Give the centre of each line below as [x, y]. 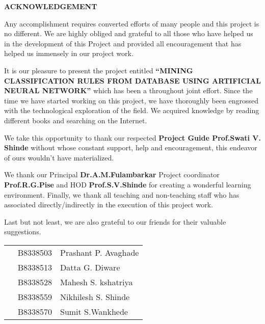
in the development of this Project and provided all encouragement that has [123, 43]
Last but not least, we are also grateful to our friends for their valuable [115, 221]
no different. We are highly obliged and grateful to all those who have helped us [129, 33]
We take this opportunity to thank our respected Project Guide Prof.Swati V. [132, 137]
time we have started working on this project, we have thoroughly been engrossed [131, 100]
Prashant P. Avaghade [100, 252]
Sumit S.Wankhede [94, 311]
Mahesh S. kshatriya [97, 282]
